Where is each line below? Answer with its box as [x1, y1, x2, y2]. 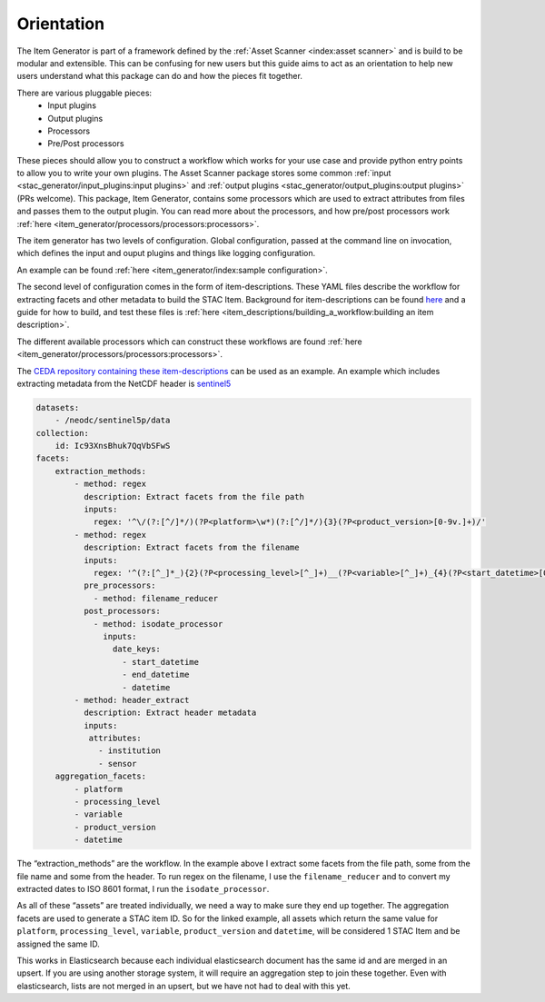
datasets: [35, 402, 80, 412]
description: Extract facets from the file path [83, 491, 304, 501]
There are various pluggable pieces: [16, 87, 153, 98]
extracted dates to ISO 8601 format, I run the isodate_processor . [16, 883, 270, 894]
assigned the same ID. [16, 938, 100, 949]
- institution [98, 746, 161, 756]
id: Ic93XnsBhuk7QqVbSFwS [54, 441, 171, 451]
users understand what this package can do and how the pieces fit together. [16, 71, 303, 82]
